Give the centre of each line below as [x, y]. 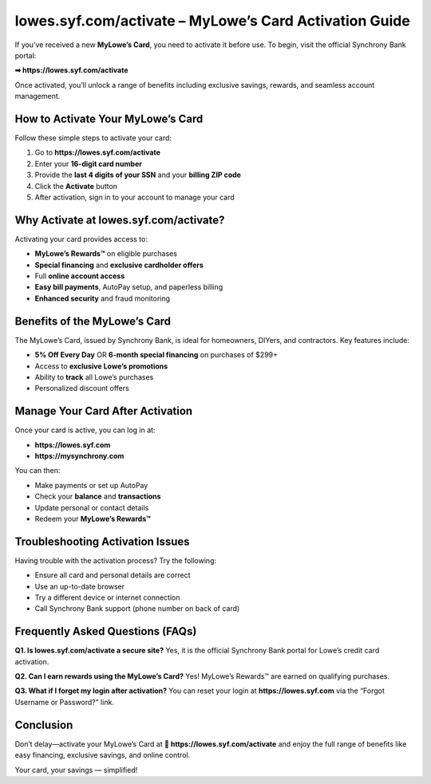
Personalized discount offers [82, 388]
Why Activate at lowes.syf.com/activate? [120, 220]
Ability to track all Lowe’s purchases [94, 377]
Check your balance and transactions [98, 496]
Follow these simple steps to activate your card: [93, 138]
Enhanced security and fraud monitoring [103, 298]
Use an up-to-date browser [80, 586]
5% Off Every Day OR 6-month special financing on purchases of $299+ [156, 355]
